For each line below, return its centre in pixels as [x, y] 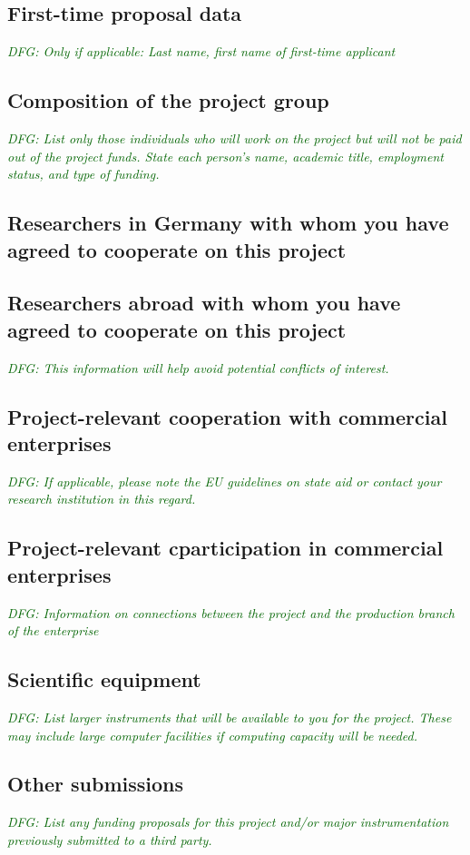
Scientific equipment [104, 679]
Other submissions [95, 784]
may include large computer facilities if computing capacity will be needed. [213, 735]
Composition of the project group [168, 100]
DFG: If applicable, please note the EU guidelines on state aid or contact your [225, 481]
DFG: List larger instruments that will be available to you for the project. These [230, 717]
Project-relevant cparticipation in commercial [225, 548]
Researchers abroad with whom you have [204, 303]
